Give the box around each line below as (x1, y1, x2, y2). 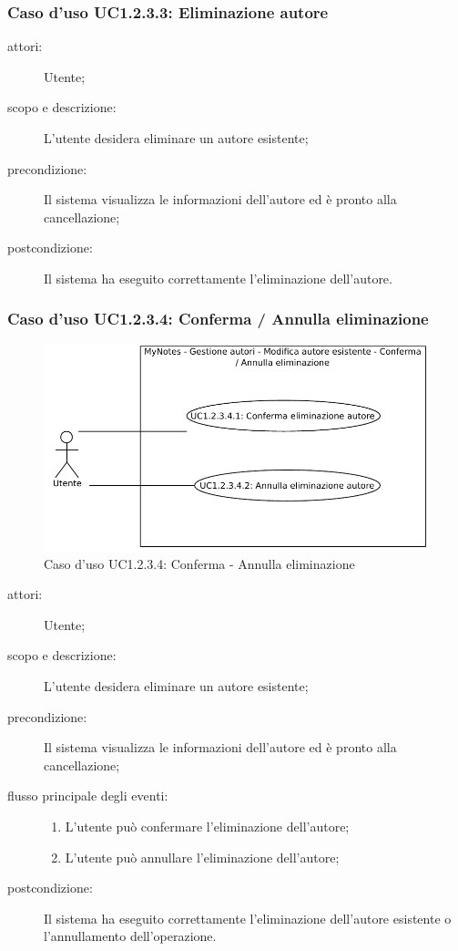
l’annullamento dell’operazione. (44, 926, 217, 946)
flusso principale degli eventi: (7, 786, 168, 805)
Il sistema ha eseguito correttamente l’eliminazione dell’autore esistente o (44, 908, 452, 927)
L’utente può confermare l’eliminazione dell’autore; (65, 816, 350, 835)
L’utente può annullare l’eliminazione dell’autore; (65, 847, 340, 866)
